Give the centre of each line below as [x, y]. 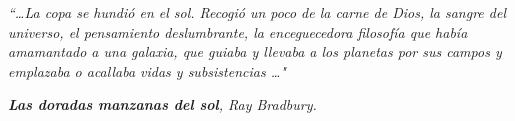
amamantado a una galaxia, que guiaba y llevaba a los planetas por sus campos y [255, 51]
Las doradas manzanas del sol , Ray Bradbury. [162, 104]
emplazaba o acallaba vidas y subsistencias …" [147, 70]
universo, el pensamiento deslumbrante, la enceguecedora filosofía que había [238, 31]
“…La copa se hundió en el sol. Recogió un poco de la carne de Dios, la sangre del [257, 12]
